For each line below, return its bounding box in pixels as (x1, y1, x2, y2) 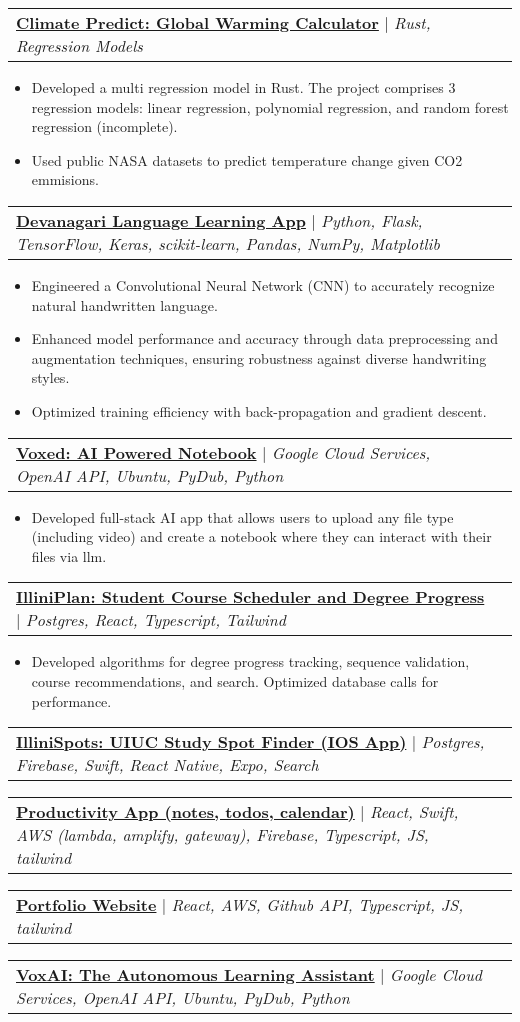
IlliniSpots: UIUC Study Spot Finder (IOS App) (16, 730, 407, 754)
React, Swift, (369, 800, 459, 824)
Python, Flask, (321, 208, 423, 232)
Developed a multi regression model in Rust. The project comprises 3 (31, 77, 456, 97)
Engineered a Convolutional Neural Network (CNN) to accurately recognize (31, 274, 495, 295)
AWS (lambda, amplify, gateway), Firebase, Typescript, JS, (16, 823, 429, 847)
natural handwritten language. (31, 294, 218, 315)
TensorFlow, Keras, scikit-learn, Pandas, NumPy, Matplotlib (16, 231, 440, 255)
